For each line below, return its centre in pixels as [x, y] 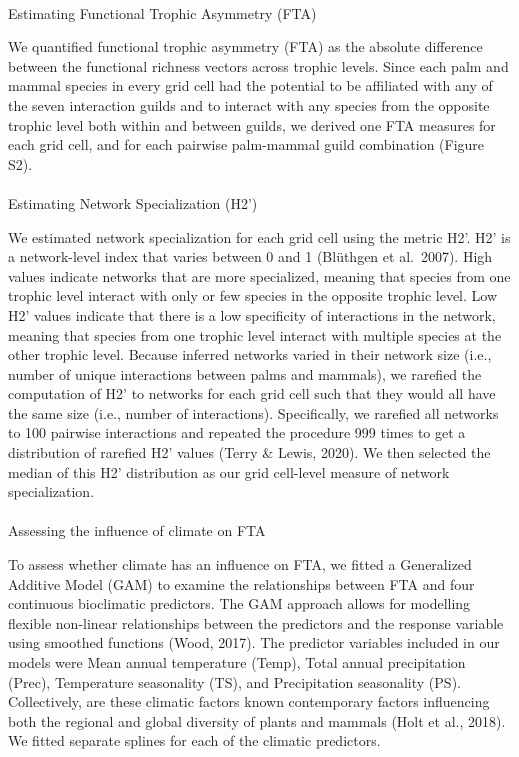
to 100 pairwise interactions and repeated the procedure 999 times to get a [237, 432]
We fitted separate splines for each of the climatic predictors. [194, 740]
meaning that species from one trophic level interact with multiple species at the [255, 334]
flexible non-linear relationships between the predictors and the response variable [256, 622]
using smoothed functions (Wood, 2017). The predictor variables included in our [254, 642]
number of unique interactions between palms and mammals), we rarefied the [245, 373]
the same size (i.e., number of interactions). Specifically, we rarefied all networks [253, 412]
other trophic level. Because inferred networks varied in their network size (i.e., [250, 354]
